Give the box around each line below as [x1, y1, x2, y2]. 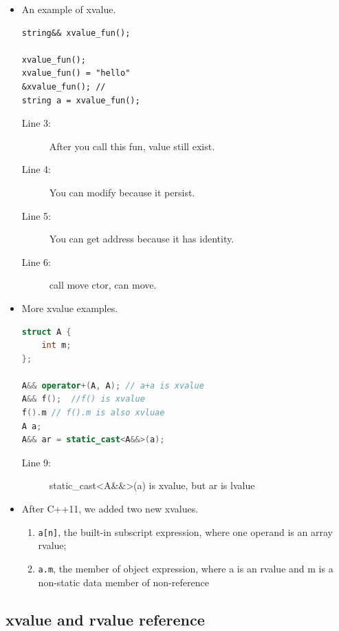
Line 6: [21, 254, 51, 269]
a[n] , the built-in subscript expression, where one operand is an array [38, 524, 333, 539]
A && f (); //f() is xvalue [21, 394, 145, 404]
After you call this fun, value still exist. [49, 138, 215, 153]
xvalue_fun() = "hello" [21, 68, 131, 79]
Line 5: [21, 208, 51, 223]
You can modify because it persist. [49, 185, 195, 199]
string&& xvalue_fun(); [21, 28, 131, 38]
